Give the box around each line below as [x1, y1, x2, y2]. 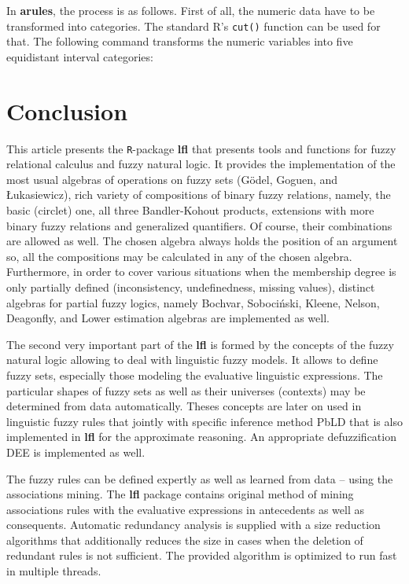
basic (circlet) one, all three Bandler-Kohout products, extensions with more [6, 202, 374, 218]
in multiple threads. [6, 563, 101, 579]
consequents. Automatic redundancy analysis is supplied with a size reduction [6, 516, 381, 533]
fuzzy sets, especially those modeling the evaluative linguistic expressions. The [6, 366, 383, 383]
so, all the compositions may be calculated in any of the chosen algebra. [6, 248, 352, 264]
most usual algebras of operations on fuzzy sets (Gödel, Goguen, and [6, 171, 338, 187]
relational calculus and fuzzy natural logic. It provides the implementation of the [6, 156, 396, 172]
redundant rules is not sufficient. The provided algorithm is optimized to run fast [6, 547, 397, 564]
